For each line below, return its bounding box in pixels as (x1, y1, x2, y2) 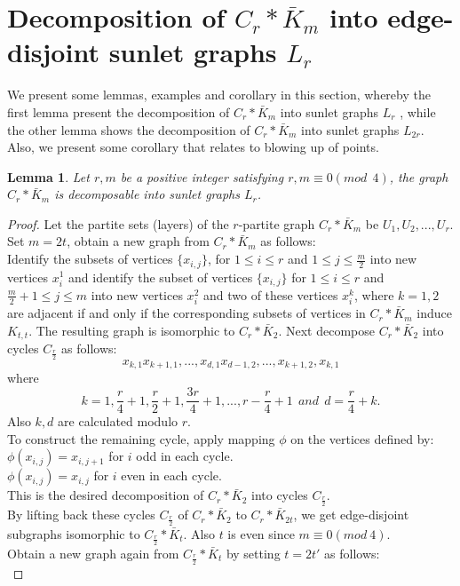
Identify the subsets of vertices (7, 249, 173, 268)
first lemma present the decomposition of (7, 102, 230, 121)
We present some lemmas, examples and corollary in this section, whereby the (7, 85, 431, 104)
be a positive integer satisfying (120, 167, 284, 186)
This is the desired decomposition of (7, 486, 204, 504)
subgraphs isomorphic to (7, 524, 140, 542)
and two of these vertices (202, 285, 338, 304)
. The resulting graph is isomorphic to (28, 321, 235, 339)
